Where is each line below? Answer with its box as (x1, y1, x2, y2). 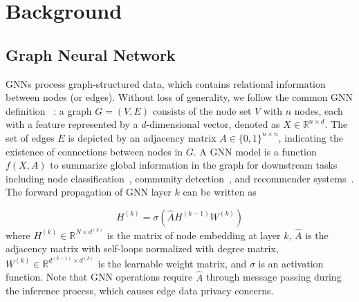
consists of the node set (152, 103, 252, 117)
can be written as (183, 185, 257, 199)
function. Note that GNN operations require (6, 270, 193, 284)
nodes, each (294, 103, 343, 117)
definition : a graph (6, 103, 92, 117)
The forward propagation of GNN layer (6, 185, 172, 199)
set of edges (6, 130, 55, 144)
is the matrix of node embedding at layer (107, 227, 281, 242)
